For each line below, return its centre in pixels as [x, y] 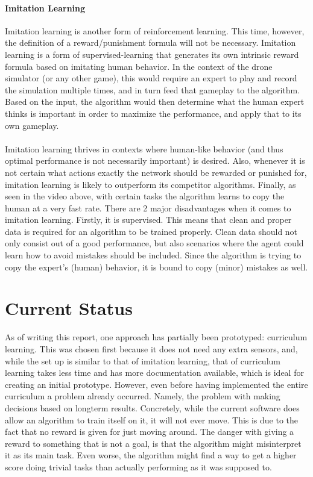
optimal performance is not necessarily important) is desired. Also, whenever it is [155, 161]
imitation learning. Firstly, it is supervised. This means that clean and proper [148, 220]
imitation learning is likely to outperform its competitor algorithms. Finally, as [150, 184]
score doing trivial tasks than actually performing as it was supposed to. [138, 466]
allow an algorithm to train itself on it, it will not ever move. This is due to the [152, 419]
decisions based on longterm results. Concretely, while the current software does [152, 407]
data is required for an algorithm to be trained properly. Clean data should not [151, 231]
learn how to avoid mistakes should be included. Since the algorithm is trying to [153, 255]
